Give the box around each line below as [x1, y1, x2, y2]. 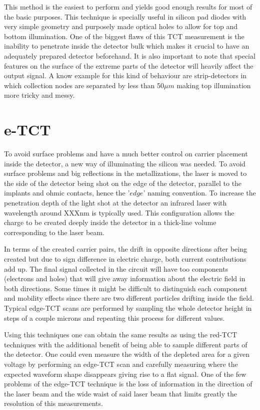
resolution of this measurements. [4, 398, 103, 408]
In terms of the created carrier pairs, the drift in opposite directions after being [4, 244, 247, 254]
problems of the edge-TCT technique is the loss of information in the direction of [4, 378, 252, 389]
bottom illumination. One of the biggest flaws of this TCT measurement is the [4, 31, 244, 41]
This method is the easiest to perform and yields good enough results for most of [4, 2, 252, 12]
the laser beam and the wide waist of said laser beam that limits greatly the [4, 388, 237, 398]
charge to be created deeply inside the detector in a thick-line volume [4, 217, 216, 228]
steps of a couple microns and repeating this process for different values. [4, 312, 225, 323]
